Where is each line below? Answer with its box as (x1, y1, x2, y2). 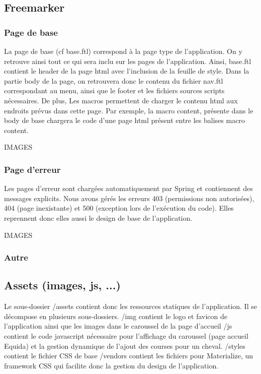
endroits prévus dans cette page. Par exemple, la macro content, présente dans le (4, 105, 253, 115)
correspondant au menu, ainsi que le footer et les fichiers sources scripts (4, 85, 225, 96)
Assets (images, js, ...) (4, 277, 121, 293)
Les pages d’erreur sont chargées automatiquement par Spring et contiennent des (4, 183, 253, 194)
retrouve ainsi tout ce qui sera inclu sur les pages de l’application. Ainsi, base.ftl (4, 55, 251, 66)
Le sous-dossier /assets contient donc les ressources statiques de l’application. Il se (4, 301, 257, 311)
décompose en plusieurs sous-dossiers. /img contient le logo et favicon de (4, 310, 227, 321)
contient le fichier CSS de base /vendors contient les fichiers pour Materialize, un (4, 350, 253, 361)
